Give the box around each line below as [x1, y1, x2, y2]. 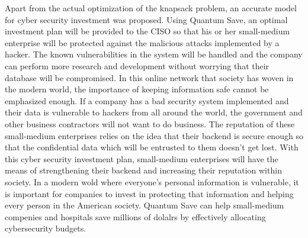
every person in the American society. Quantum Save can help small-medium [5, 199, 284, 211]
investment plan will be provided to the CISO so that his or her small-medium [5, 25, 290, 37]
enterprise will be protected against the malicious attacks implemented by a [5, 36, 280, 49]
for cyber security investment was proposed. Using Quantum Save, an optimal [5, 13, 288, 25]
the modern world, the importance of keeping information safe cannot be [5, 83, 269, 95]
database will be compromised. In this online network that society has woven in [5, 71, 294, 83]
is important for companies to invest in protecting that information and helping [5, 187, 294, 200]
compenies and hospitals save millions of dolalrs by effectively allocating [5, 210, 266, 223]
